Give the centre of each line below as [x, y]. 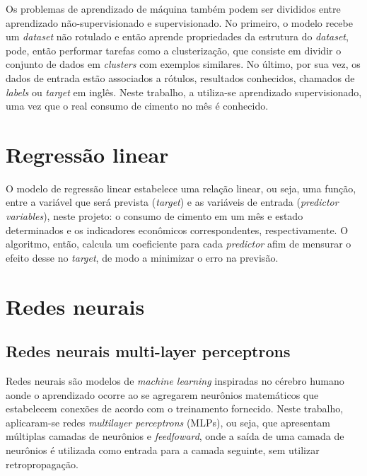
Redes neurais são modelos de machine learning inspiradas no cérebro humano [175, 381]
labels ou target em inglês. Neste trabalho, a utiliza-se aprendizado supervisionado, [184, 92]
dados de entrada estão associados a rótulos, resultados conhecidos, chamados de [180, 77]
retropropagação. [42, 464]
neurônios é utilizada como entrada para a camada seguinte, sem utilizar [163, 449]
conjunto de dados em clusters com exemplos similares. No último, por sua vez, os [183, 64]
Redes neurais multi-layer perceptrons [148, 351]
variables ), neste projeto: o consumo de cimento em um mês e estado [155, 216]
